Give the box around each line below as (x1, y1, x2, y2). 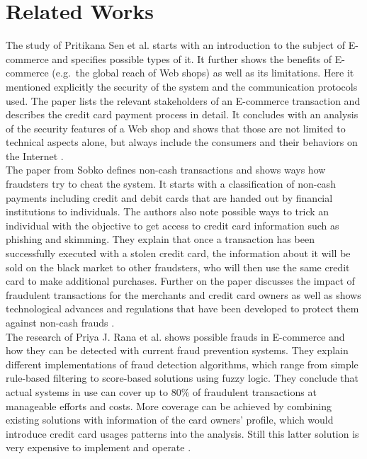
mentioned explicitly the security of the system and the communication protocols (6, 79, 358, 93)
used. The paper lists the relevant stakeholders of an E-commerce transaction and (6, 93, 361, 108)
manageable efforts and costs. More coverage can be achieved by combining (6, 398, 332, 413)
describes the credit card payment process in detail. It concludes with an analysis (6, 107, 358, 122)
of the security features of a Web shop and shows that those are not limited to (6, 120, 346, 135)
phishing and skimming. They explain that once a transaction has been (6, 232, 315, 246)
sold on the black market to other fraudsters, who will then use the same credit (6, 259, 350, 274)
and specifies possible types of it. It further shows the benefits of (52, 51, 332, 66)
